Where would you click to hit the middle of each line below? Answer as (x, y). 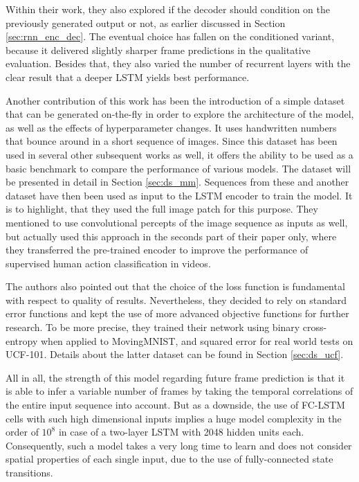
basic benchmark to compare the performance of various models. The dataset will (178, 168)
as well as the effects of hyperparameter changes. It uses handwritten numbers (171, 127)
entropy (22, 340)
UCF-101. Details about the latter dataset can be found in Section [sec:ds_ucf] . (175, 354)
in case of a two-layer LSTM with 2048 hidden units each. (181, 432)
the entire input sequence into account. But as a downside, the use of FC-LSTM (175, 405)
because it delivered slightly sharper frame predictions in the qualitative (158, 50)
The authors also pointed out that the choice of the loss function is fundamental (175, 286)
